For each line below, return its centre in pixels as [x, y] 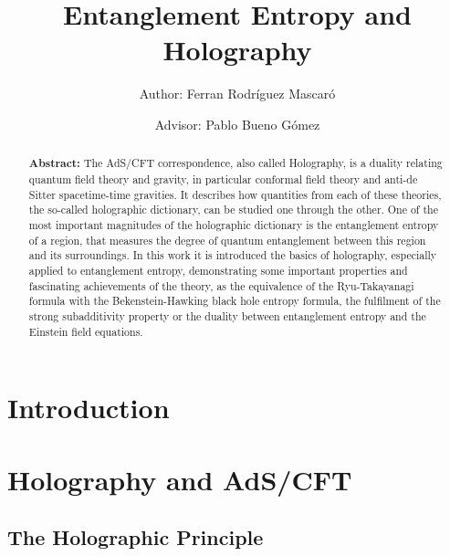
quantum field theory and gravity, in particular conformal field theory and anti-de [223, 178]
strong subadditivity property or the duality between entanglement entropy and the [227, 315]
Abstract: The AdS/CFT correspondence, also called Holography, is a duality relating [235, 163]
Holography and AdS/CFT [180, 479]
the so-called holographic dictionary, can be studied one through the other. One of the [233, 210]
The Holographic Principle [136, 537]
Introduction [89, 408]
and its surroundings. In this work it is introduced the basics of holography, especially [233, 255]
